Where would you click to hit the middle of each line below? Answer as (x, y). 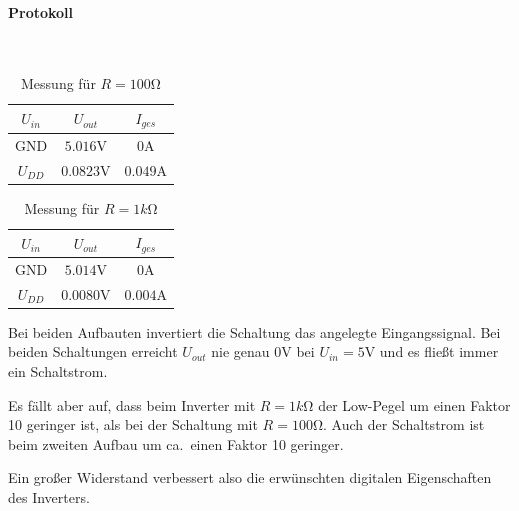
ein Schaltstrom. (58, 371)
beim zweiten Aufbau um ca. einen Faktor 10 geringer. (176, 443)
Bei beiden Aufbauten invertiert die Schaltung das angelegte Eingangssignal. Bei (254, 331)
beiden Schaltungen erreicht (93, 351)
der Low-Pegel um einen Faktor (414, 404)
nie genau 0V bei (263, 351)
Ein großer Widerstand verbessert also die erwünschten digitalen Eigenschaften (250, 477)
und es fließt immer (439, 351)
